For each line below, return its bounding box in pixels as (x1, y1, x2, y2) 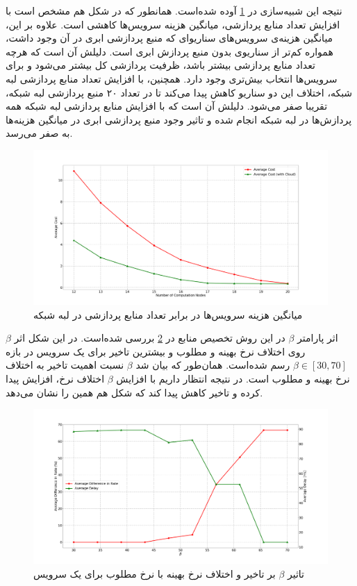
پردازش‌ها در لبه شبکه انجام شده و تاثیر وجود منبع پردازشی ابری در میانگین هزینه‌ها (6, 112, 352, 126)
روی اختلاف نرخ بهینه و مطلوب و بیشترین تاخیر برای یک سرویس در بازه (6, 344, 306, 358)
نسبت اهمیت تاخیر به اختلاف (6, 358, 124, 372)
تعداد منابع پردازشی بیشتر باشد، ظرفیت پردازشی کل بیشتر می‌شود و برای (6, 58, 315, 72)
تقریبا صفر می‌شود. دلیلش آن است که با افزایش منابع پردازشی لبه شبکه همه (6, 99, 328, 113)
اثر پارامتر (297, 330, 338, 345)
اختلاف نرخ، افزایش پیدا (6, 371, 105, 386)
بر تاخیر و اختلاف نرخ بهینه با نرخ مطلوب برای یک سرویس (33, 567, 276, 581)
